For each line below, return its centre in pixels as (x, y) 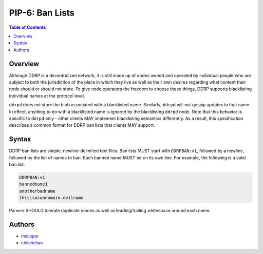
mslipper (30, 236)
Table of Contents (28, 27)
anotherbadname (37, 191)
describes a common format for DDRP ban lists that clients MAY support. (82, 125)
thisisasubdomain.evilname (51, 198)
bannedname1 (34, 184)
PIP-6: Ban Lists (42, 13)
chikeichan (32, 243)
